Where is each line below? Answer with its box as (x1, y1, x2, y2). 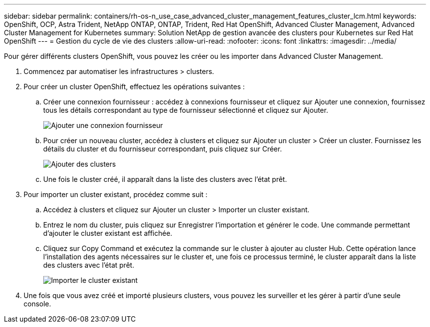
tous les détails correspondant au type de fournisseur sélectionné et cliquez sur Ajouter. (43, 106, 328, 114)
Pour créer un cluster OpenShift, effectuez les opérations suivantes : (24, 82, 245, 91)
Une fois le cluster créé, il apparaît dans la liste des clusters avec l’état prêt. (43, 175, 287, 183)
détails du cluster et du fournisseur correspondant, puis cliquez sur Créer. (43, 145, 282, 153)
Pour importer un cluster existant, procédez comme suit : (24, 190, 208, 199)
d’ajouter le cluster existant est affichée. (43, 229, 172, 237)
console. (24, 300, 52, 308)
